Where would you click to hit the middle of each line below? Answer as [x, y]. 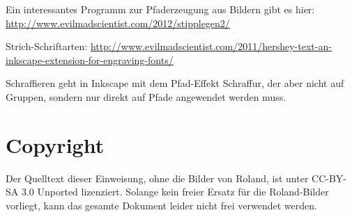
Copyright [55, 144]
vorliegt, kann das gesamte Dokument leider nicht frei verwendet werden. [161, 205]
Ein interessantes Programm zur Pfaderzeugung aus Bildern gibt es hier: [160, 9]
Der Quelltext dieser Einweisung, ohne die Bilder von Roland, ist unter [157, 178]
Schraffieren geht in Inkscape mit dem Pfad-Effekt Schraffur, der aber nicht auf [175, 83]
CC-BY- [329, 178]
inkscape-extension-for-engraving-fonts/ [90, 59]
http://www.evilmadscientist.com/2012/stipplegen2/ [118, 23]
